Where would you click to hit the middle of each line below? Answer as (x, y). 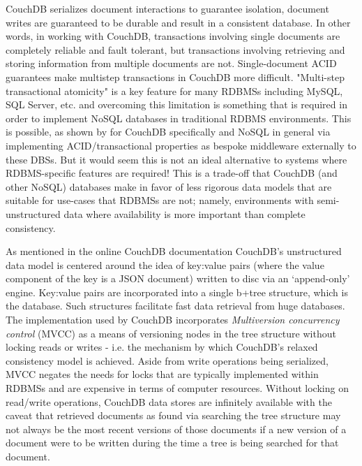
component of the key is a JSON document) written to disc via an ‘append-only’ (178, 278)
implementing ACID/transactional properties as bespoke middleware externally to (181, 145)
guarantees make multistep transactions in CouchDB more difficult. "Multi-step (175, 77)
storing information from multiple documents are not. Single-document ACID (171, 63)
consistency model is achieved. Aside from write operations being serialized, (167, 360)
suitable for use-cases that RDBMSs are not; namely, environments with (160, 200)
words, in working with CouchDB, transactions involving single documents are (173, 36)
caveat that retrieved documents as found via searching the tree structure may (173, 415)
